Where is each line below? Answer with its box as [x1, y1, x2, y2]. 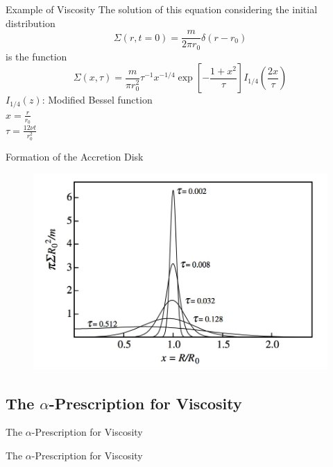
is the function [6, 49, 67, 63]
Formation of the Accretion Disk [6, 149, 144, 163]
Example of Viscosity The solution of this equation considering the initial [6, 2, 318, 16]
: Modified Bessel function [42, 92, 153, 107]
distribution [6, 15, 55, 30]
